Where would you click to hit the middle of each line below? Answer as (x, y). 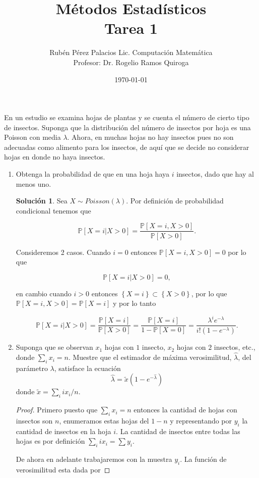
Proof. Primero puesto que (57, 410)
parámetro (32, 368)
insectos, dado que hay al (215, 174)
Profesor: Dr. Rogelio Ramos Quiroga (131, 62)
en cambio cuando (44, 293)
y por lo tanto (135, 303)
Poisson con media (33, 137)
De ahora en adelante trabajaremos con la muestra (94, 459)
